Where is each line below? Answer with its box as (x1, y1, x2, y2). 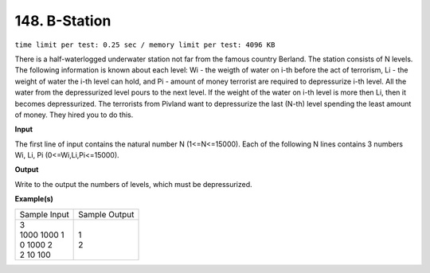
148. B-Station (14, 12, 111, 29)
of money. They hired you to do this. (14, 110, 134, 119)
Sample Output (78, 209, 135, 220)
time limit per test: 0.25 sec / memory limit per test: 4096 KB (14, 40, 276, 49)
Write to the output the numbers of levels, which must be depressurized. (14, 179, 252, 189)
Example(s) (14, 194, 53, 204)
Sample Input (19, 209, 69, 220)
